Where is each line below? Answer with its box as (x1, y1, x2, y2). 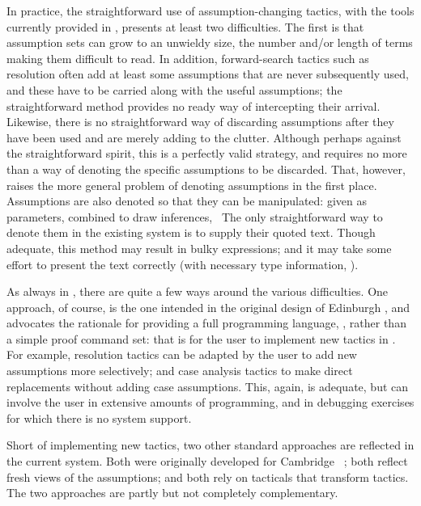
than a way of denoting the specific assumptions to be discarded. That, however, (6, 160, 406, 177)
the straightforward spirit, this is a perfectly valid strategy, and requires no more (6, 145, 407, 162)
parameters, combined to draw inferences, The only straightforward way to (6, 208, 383, 225)
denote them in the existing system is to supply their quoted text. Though (6, 224, 376, 241)
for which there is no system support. (6, 409, 192, 426)
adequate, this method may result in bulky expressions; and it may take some (6, 239, 392, 256)
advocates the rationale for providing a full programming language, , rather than (6, 314, 406, 331)
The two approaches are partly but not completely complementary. (6, 484, 338, 501)
